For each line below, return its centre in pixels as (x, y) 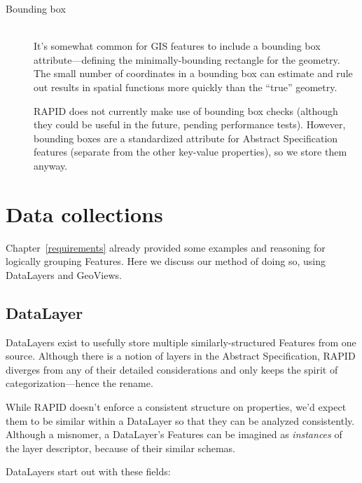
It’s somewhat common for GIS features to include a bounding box (177, 46)
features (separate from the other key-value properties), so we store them (190, 152)
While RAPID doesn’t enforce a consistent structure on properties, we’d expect (176, 407)
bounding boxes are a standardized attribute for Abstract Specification (186, 138)
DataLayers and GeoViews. (64, 274)
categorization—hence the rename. (79, 383)
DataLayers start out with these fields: (88, 471)
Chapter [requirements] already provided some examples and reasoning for (166, 247)
